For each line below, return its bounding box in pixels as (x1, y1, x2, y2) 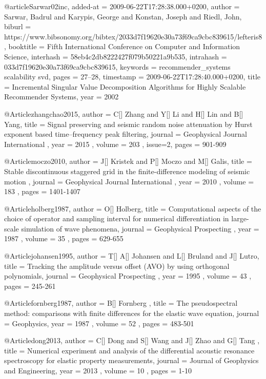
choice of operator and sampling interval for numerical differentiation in (4, 213, 229, 224)
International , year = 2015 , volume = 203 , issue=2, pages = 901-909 (4, 138, 227, 149)
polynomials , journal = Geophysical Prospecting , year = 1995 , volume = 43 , (4, 270, 252, 281)
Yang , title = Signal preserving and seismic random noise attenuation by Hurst (4, 118, 253, 129)
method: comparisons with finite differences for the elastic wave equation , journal (4, 308, 259, 319)
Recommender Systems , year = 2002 (4, 91, 119, 102)
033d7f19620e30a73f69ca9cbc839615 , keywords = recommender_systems (4, 61, 231, 72)
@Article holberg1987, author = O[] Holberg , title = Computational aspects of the (4, 203, 261, 214)
